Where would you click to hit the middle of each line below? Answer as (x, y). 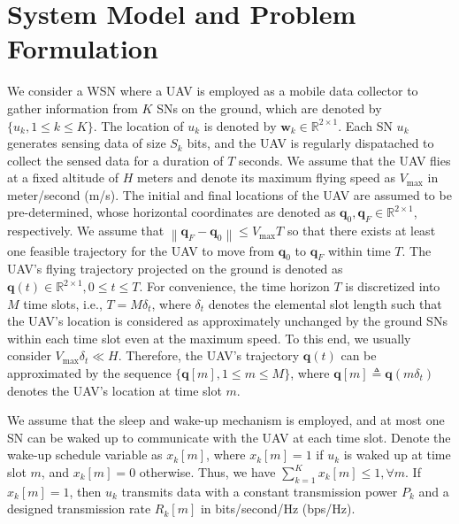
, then (85, 491)
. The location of (138, 125)
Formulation (83, 48)
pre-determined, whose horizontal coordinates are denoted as (172, 212)
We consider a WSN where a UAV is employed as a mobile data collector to (213, 91)
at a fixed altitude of (63, 177)
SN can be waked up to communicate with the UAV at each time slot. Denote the (229, 437)
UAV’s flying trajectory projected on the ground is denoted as (175, 269)
